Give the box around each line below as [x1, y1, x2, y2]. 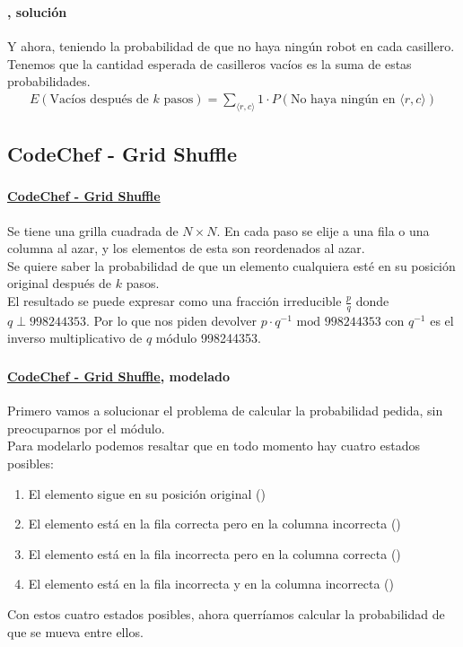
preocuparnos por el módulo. [7, 418, 165, 437]
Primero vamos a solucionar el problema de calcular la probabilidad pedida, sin [7, 401, 443, 420]
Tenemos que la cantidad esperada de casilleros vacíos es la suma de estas [7, 54, 412, 73]
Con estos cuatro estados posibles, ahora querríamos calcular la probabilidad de [7, 604, 445, 623]
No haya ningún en [290, 92, 396, 106]
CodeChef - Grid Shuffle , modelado [7, 366, 231, 385]
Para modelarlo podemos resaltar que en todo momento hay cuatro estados [7, 436, 420, 455]
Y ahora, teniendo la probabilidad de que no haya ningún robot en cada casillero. [7, 37, 455, 56]
